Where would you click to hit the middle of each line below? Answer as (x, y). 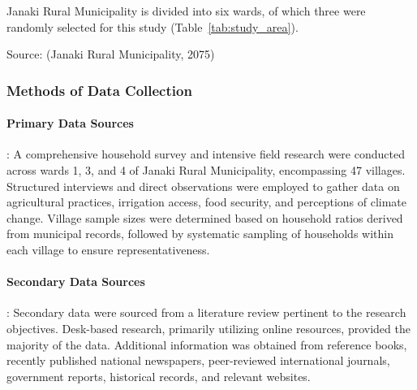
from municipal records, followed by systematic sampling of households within (200, 234)
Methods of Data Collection (99, 90)
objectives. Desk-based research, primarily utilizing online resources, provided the (208, 328)
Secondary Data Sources (76, 282)
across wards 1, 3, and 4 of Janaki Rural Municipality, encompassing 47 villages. (206, 170)
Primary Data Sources (70, 123)
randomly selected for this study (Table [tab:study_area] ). (153, 26)
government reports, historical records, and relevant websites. (159, 376)
